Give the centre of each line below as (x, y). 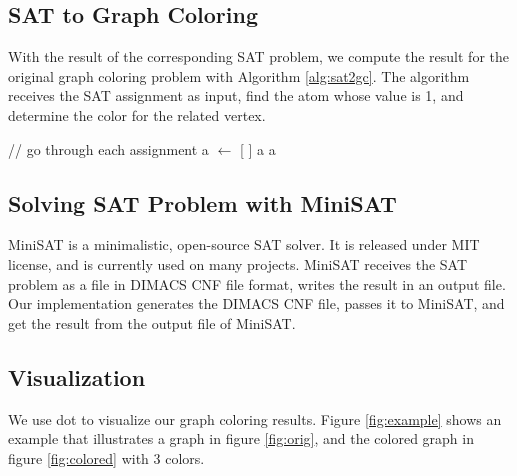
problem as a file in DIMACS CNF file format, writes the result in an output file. (257, 283)
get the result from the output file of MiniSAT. (152, 322)
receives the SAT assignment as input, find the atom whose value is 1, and (236, 95)
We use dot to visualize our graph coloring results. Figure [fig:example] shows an (255, 418)
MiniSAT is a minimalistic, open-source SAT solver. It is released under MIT (244, 244)
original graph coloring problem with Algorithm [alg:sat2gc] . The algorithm (239, 75)
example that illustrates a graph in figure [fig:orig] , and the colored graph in (241, 438)
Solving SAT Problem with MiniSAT (202, 202)
